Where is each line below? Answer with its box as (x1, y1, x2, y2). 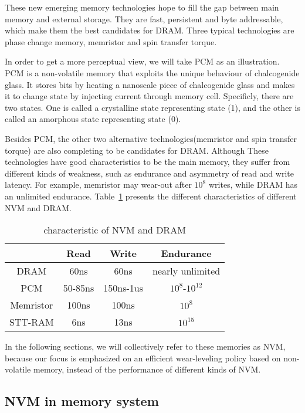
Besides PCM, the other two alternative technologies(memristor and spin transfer (5, 132, 297, 144)
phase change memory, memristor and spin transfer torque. (5, 35, 217, 48)
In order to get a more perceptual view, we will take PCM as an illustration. (5, 55, 280, 67)
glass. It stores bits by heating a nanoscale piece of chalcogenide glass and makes (5, 78, 295, 90)
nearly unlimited (152, 264, 221, 278)
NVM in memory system (5, 392, 159, 410)
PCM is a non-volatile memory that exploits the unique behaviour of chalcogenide (5, 66, 300, 79)
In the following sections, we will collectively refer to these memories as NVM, (5, 340, 286, 353)
